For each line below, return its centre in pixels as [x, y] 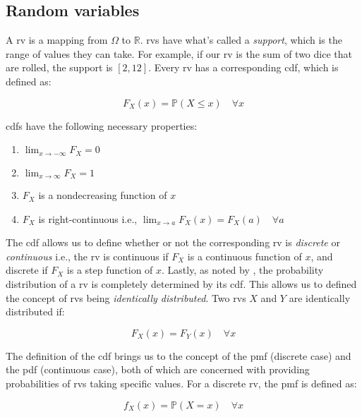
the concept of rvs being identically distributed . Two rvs [126, 297]
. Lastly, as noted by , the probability [243, 270]
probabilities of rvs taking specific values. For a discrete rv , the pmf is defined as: [181, 383]
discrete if [27, 270]
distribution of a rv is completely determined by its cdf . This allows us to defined [181, 284]
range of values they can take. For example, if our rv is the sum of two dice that [179, 53]
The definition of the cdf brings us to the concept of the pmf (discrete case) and [179, 355]
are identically [320, 297]
